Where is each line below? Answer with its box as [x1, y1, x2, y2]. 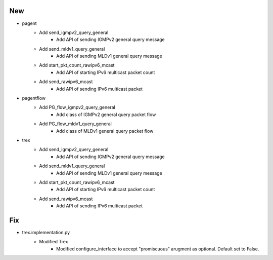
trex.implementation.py [22, 230, 70, 236]
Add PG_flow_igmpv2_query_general [39, 104, 116, 110]
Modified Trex [39, 239, 68, 245]
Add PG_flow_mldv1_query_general [39, 121, 112, 127]
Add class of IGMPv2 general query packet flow [56, 112, 156, 118]
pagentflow [22, 95, 45, 101]
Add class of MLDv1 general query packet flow [56, 128, 154, 134]
